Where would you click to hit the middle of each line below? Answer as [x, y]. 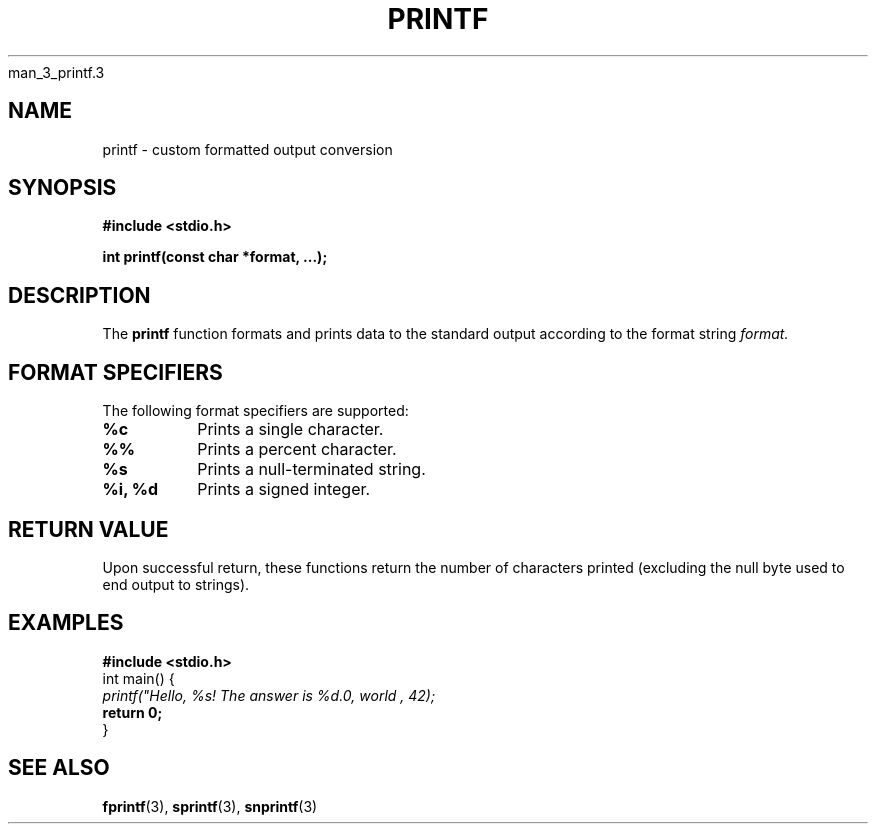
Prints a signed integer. [284, 489]
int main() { [138, 678]
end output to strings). [176, 584]
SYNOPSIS [62, 188]
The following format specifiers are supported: [255, 411]
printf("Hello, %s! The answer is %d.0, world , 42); [269, 695]
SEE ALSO [59, 768]
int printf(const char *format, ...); [215, 257]
